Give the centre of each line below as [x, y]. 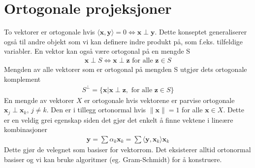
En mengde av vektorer [39, 100]
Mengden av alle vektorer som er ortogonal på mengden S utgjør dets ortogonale [126, 69]
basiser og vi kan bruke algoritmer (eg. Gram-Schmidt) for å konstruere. [113, 159]
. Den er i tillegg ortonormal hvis [96, 110]
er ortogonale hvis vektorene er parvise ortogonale [159, 100]
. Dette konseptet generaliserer [201, 32]
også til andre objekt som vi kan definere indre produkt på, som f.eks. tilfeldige [124, 41]
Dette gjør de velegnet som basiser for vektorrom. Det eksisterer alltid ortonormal [127, 149]
